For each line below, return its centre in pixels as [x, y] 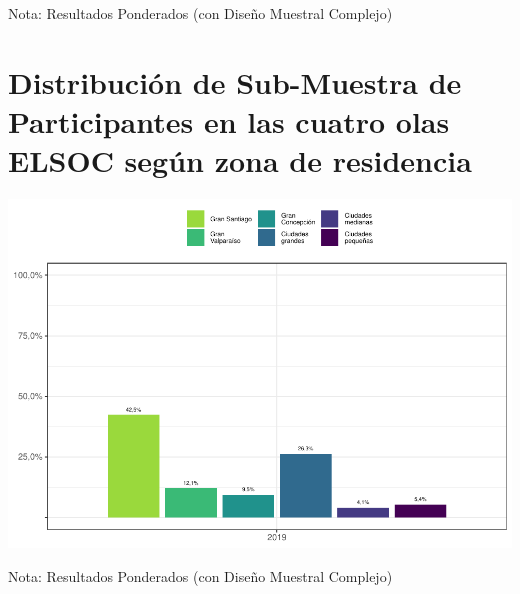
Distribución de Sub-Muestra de [235, 81]
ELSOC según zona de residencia [240, 160]
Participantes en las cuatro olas [229, 120]
